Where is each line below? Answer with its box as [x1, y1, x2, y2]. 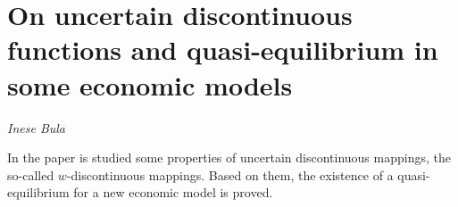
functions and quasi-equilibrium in [7, 31, 438, 68]
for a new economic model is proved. [73, 183, 273, 202]
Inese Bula [7, 118, 66, 137]
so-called [7, 165, 54, 184]
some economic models [7, 66, 293, 103]
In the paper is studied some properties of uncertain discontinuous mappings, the [7, 148, 451, 167]
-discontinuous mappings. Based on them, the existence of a [66, 165, 394, 184]
